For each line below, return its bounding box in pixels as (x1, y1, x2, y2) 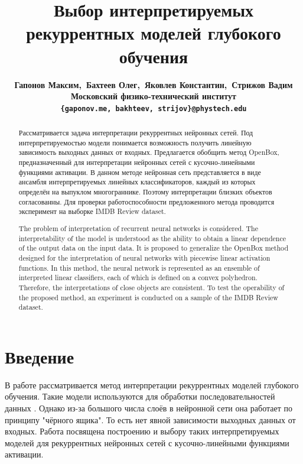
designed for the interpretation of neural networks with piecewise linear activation (18, 252, 271, 262)
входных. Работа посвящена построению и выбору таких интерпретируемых (5, 425, 279, 437)
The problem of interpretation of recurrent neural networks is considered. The (18, 223, 258, 233)
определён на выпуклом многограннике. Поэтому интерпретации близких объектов (18, 187, 272, 197)
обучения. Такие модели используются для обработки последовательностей (5, 390, 275, 403)
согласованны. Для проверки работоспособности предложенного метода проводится (18, 196, 275, 206)
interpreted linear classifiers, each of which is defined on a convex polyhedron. (18, 272, 258, 283)
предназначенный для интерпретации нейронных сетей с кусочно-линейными (18, 157, 255, 167)
